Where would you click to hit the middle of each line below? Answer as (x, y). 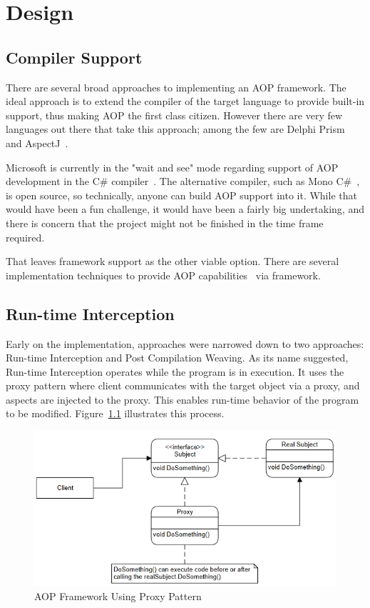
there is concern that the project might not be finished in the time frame (165, 223)
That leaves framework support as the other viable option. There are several (173, 261)
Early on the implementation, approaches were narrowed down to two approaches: (185, 343)
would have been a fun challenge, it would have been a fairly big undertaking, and (185, 209)
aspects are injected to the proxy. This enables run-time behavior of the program (183, 399)
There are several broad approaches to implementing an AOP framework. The (176, 87)
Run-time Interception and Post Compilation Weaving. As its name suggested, (177, 358)
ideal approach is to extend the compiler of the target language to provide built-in (185, 101)
